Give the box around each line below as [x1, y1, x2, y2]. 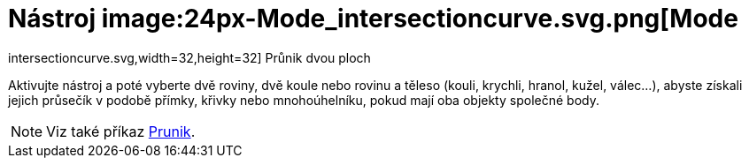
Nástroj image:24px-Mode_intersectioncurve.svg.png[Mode [8, 4, 738, 34]
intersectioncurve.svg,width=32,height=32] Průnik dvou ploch [8, 49, 371, 65]
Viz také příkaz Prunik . [46, 122, 196, 140]
